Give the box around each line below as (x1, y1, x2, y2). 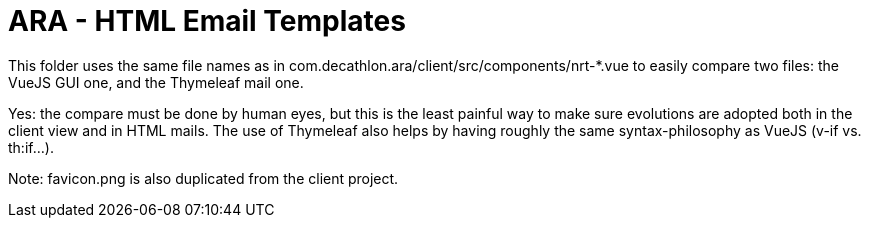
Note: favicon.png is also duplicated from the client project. (8, 169, 399, 187)
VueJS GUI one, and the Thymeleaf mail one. (8, 73, 304, 91)
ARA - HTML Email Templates (8, 4, 406, 38)
